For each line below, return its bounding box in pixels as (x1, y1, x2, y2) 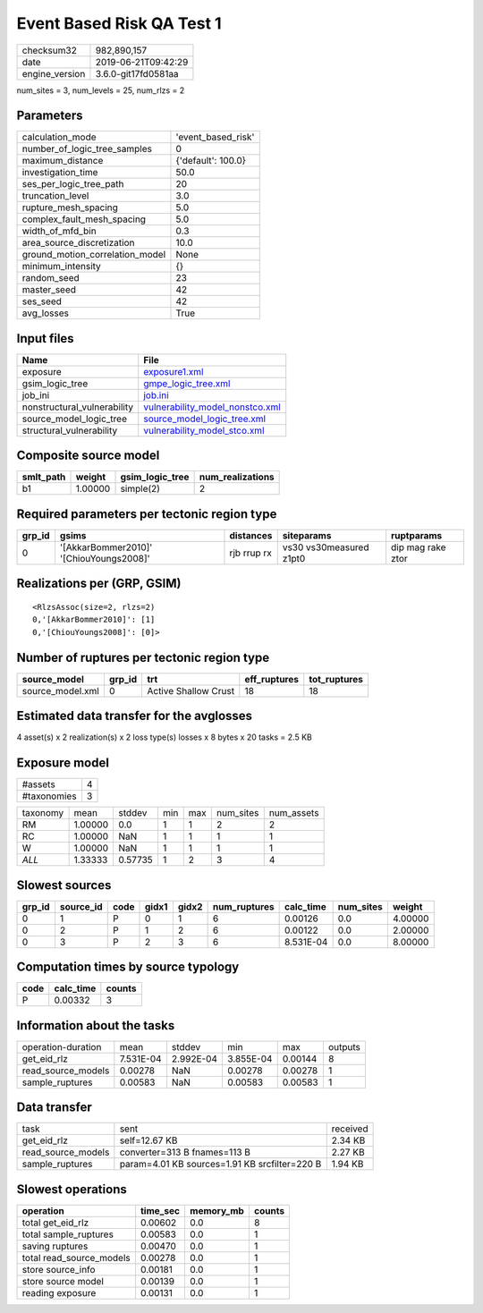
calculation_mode (21, 131, 97, 143)
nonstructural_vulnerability (21, 401, 134, 413)
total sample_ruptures (21, 1228, 114, 1241)
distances (229, 529, 273, 541)
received (331, 1122, 369, 1135)
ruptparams (390, 529, 443, 541)
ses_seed (21, 295, 63, 308)
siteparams (282, 529, 332, 541)
